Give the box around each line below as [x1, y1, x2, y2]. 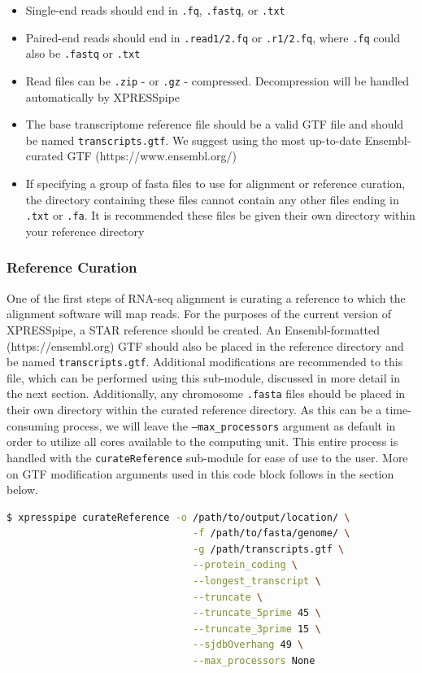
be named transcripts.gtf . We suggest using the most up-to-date [25, 131, 361, 148]
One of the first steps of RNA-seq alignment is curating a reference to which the [7, 289, 406, 306]
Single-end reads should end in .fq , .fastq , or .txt [25, 2, 285, 18]
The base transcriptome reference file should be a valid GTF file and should [25, 116, 404, 133]
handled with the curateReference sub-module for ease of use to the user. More [7, 448, 408, 465]
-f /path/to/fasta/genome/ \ [193, 527, 350, 540]
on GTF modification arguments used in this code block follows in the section [7, 465, 394, 482]
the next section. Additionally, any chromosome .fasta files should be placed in [7, 385, 406, 402]
